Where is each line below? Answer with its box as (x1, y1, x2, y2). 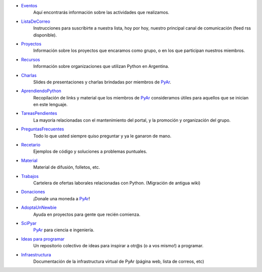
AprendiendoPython (21, 88, 62, 94)
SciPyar (21, 220, 37, 226)
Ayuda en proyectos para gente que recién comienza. (33, 211, 141, 217)
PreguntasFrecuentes (21, 126, 64, 132)
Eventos (21, 3, 37, 8)
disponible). (33, 32, 57, 38)
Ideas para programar (21, 236, 65, 242)
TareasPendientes (21, 111, 58, 116)
